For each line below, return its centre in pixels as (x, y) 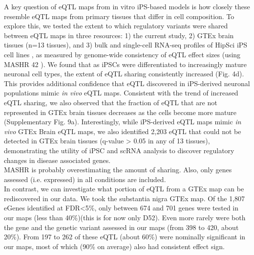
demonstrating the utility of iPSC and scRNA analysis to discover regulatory (119, 150)
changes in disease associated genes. (57, 160)
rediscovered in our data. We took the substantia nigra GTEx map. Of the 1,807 (125, 198)
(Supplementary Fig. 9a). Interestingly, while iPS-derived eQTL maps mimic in (123, 122)
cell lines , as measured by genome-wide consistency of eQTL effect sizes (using (122, 54)
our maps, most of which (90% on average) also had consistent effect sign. (114, 246)
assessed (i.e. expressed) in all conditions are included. (85, 179)
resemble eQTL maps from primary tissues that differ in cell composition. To (119, 16)
